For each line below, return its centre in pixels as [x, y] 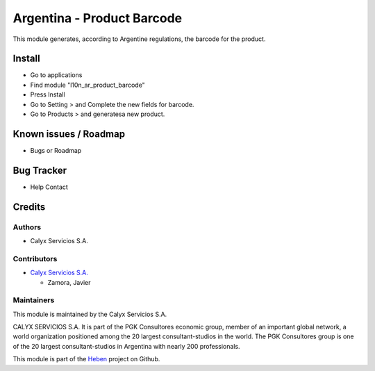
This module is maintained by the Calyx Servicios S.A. [90, 314]
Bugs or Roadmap [56, 150]
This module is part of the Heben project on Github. [86, 359]
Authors [27, 227]
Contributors [35, 258]
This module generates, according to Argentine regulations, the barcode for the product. [139, 39]
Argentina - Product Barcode [98, 18]
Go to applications [56, 75]
